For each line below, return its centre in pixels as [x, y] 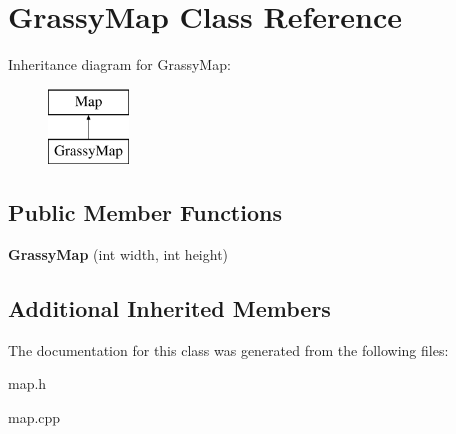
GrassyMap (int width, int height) [118, 254]
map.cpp [34, 417]
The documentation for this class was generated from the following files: [228, 349]
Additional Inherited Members [169, 308]
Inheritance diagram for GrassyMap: [119, 64]
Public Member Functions [145, 212]
